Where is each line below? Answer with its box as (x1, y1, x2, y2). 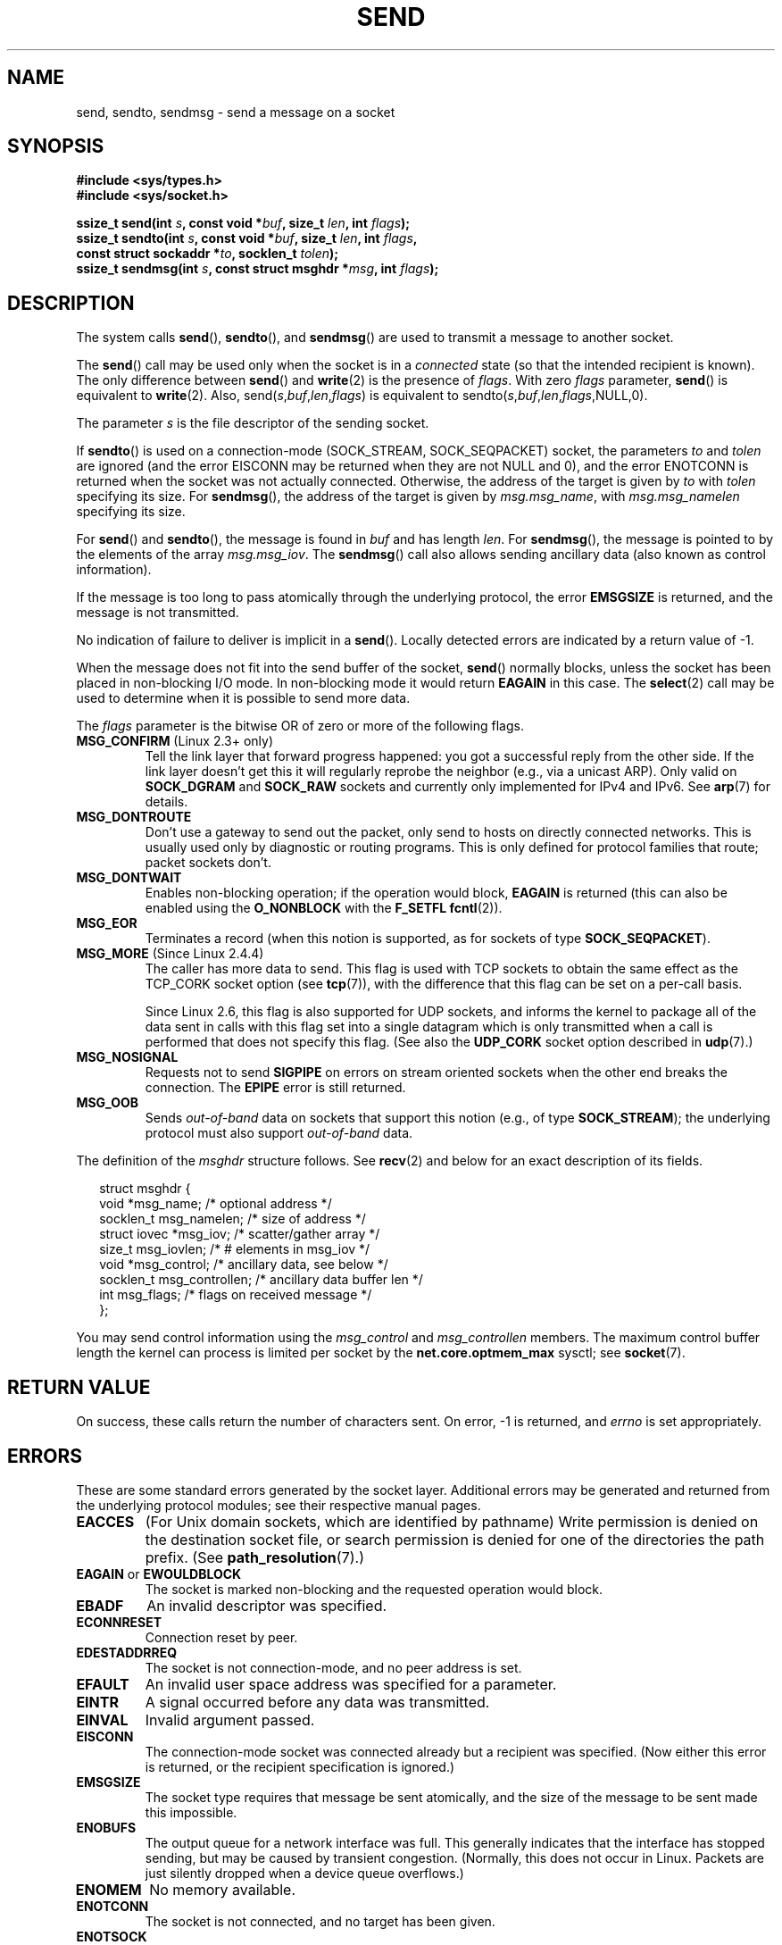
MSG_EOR (76, 915, 137, 931)
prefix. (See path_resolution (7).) (145, 1548, 364, 1566)
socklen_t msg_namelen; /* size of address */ (99, 1211, 366, 1227)
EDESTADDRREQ (76, 1644, 178, 1660)
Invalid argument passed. (145, 1710, 315, 1729)
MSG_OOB (76, 1095, 139, 1111)
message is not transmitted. (76, 605, 239, 621)
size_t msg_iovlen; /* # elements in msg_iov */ (99, 1241, 370, 1257)
